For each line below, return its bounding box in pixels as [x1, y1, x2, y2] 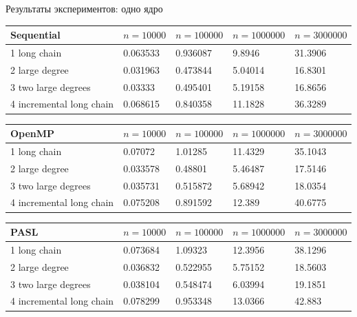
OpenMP [10, 126, 55, 141]
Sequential [10, 28, 61, 42]
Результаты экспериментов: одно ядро [6, 1, 163, 15]
